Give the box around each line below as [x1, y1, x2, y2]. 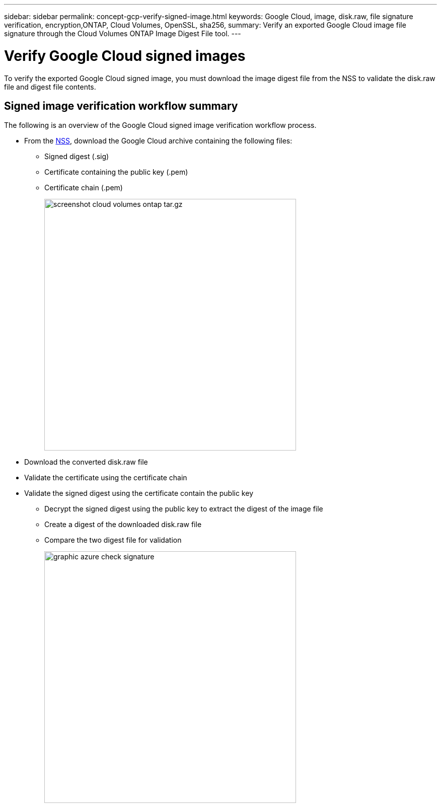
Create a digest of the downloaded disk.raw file [44, 520, 202, 529]
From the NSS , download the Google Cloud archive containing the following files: [24, 136, 292, 145]
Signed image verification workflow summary [4, 99, 238, 112]
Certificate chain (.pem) [44, 183, 123, 192]
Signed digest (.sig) [44, 152, 109, 161]
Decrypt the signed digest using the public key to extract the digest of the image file [44, 504, 323, 513]
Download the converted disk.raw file [24, 458, 148, 467]
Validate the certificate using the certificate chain [24, 473, 187, 482]
